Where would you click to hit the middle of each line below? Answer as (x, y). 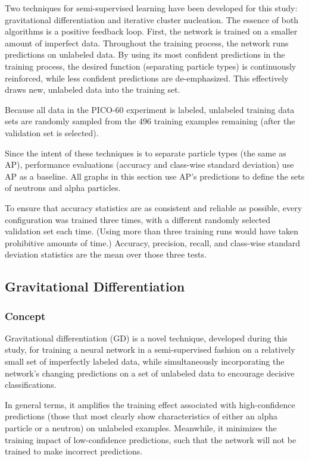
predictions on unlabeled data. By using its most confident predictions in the (145, 54)
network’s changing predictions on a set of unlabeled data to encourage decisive (150, 373)
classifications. (31, 385)
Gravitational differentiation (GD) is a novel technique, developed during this (146, 338)
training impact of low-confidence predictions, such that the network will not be (151, 439)
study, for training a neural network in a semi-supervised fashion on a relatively (150, 349)
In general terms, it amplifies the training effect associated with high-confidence (150, 404)
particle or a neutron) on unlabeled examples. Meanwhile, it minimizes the (141, 428)
